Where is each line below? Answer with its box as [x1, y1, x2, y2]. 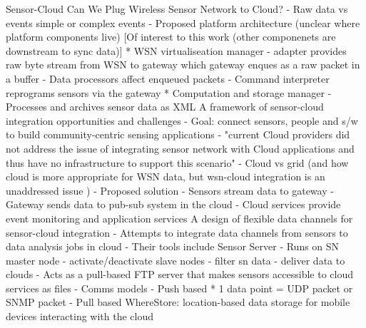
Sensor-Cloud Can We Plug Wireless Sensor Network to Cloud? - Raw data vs [6, 1, 348, 16]
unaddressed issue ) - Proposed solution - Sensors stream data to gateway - [6, 183, 334, 198]
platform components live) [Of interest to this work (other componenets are [6, 29, 336, 44]
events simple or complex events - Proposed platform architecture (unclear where [6, 15, 360, 30]
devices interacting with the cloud [6, 309, 154, 324]
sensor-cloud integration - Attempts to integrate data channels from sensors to [6, 225, 348, 240]
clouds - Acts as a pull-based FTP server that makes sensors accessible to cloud [6, 267, 353, 282]
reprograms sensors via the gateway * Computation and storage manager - [6, 85, 332, 100]
